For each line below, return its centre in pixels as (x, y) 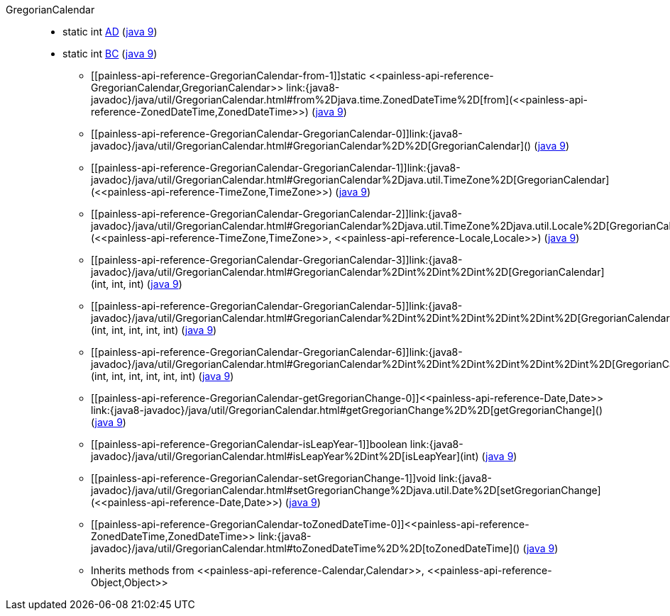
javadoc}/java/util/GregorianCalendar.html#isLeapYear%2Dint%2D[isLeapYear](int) (285, 456)
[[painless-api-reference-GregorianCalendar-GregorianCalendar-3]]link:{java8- (277, 260)
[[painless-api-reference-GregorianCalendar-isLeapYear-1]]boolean (249, 444)
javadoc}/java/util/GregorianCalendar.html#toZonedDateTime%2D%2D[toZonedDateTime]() (306, 548)
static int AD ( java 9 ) (110, 32)
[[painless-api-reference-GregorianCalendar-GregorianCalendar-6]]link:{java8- (277, 352)
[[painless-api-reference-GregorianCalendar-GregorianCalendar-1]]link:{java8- (276, 168)
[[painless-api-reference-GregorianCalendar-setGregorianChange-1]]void (264, 478)
